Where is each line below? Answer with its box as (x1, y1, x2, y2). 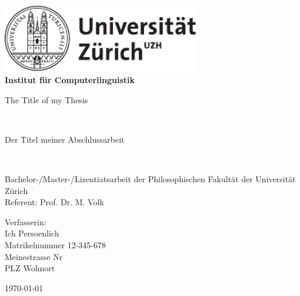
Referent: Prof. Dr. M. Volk (5, 196, 104, 208)
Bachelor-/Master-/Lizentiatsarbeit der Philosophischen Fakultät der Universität (5, 172, 296, 185)
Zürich (5, 184, 28, 196)
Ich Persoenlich (5, 227, 59, 239)
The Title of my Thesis (5, 93, 88, 106)
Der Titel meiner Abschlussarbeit (5, 133, 125, 145)
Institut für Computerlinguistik (5, 73, 135, 85)
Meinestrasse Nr (5, 250, 63, 262)
